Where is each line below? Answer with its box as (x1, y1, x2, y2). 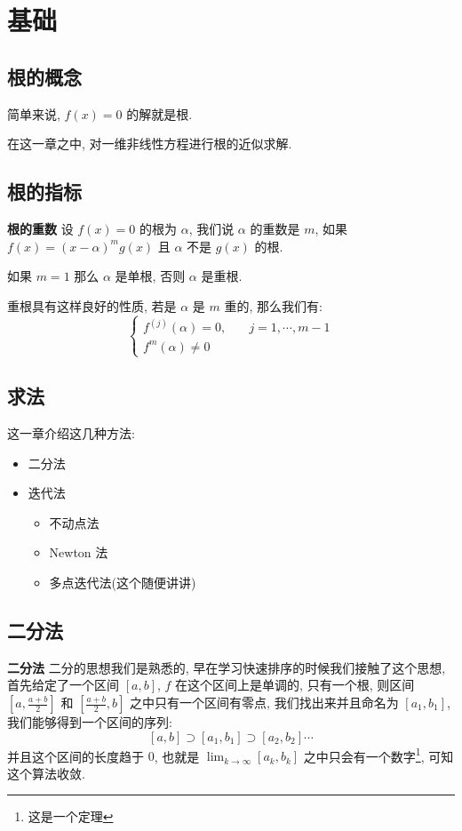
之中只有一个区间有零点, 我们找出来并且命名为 (130, 693, 399, 711)
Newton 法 (49, 543, 108, 562)
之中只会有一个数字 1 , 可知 (303, 744, 454, 765)
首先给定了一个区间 (7, 675, 119, 694)
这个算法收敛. (7, 763, 85, 782)
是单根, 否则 (115, 267, 186, 285)
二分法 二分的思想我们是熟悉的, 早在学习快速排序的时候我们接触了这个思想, (7, 658, 446, 676)
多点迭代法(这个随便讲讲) (49, 573, 196, 592)
